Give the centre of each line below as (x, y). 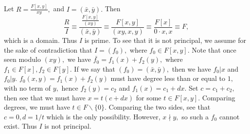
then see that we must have (45, 97)
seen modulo (22, 59)
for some (149, 97)
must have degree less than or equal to (168, 78)
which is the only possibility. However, (103, 116)
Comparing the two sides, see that (160, 107)
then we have (191, 68)
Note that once (214, 49)
